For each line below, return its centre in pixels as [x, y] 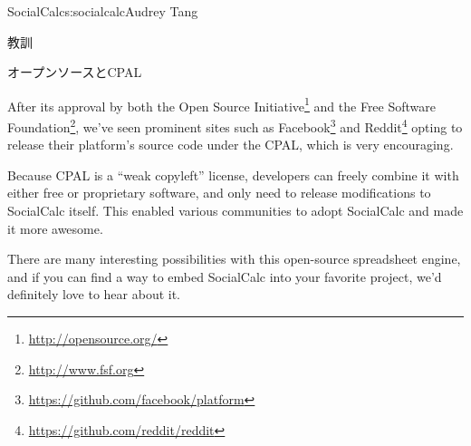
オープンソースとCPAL [75, 72]
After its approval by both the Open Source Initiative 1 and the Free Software [222, 104]
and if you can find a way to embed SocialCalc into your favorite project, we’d [225, 276]
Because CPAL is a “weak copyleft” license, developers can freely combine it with [233, 175]
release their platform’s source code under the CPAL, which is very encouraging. [231, 145]
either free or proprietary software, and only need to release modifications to [219, 193]
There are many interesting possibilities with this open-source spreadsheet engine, [234, 259]
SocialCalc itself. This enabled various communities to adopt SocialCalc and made [235, 211]
